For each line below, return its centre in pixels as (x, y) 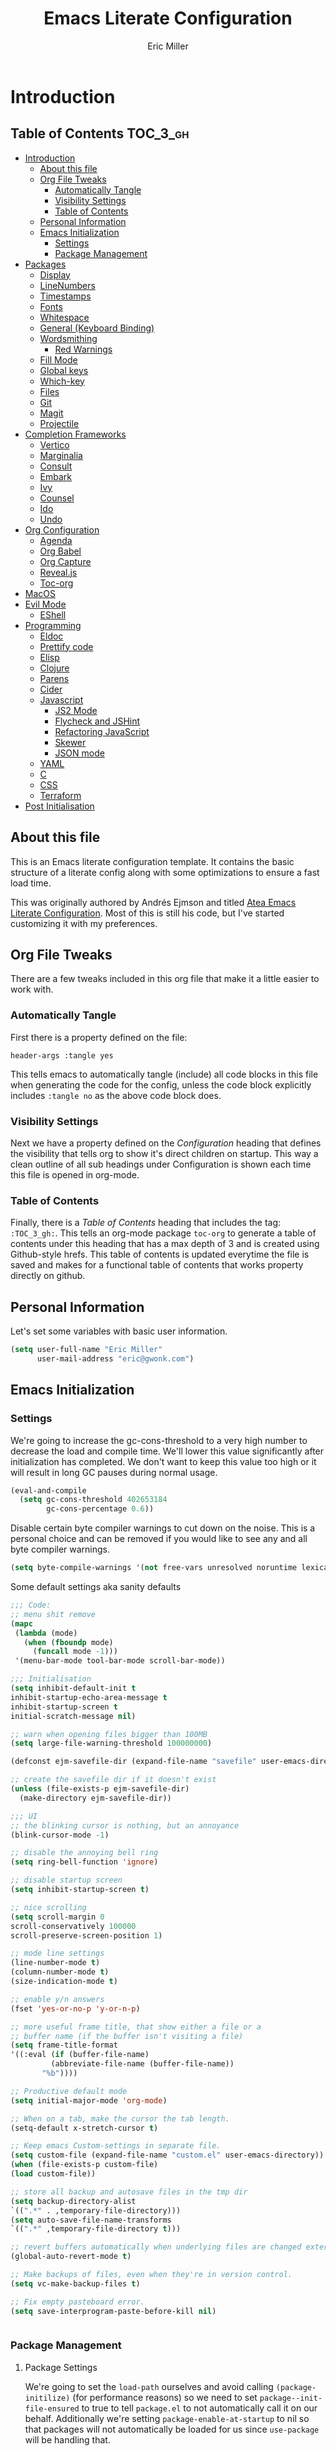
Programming (53, 625)
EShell (53, 614)
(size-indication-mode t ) (64, 1982)
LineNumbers (67, 285)
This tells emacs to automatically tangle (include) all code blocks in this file (164, 1074)
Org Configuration (62, 529)
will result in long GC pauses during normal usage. (114, 1472)
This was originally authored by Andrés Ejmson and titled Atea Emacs (153, 902)
